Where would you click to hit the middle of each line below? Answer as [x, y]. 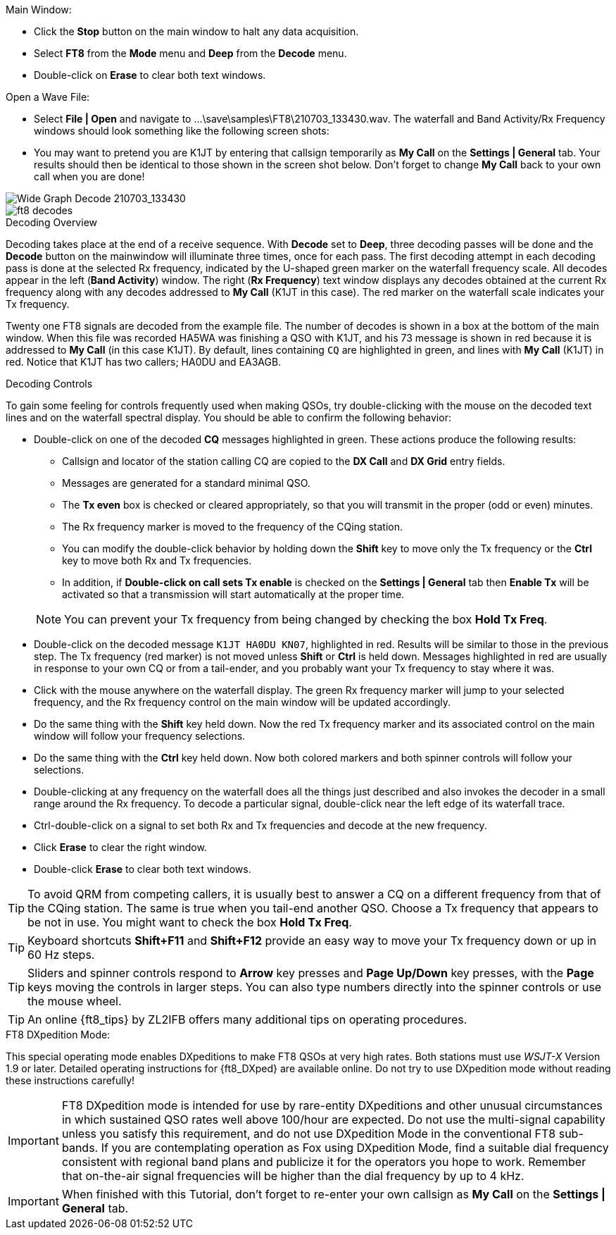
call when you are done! [89, 176]
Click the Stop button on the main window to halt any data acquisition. [196, 31]
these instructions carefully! [70, 1080]
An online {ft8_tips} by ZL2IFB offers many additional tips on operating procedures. [247, 1019]
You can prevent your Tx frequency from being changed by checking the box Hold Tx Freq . [306, 619]
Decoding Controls [49, 384]
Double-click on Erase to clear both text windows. [150, 75]
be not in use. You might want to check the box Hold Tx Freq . [190, 922]
